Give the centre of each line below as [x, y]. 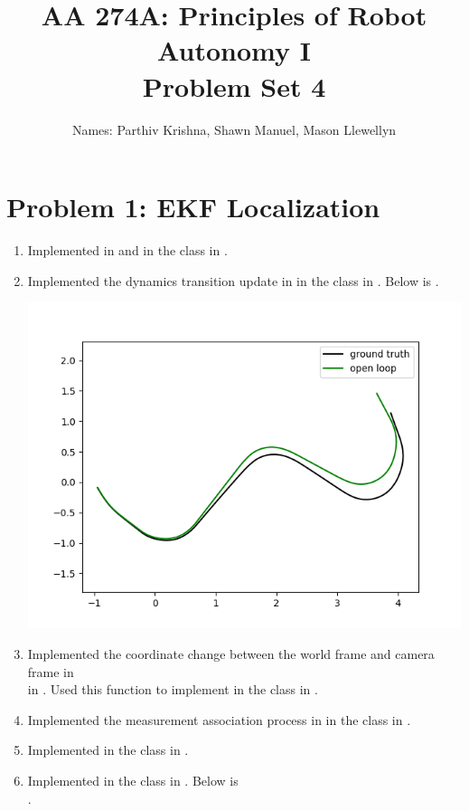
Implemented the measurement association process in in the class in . [219, 719]
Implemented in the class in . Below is [133, 780]
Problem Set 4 [234, 86]
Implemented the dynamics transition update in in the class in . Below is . [233, 280]
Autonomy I [234, 50]
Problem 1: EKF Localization [193, 207]
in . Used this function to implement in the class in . [173, 689]
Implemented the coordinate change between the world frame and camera [231, 653]
